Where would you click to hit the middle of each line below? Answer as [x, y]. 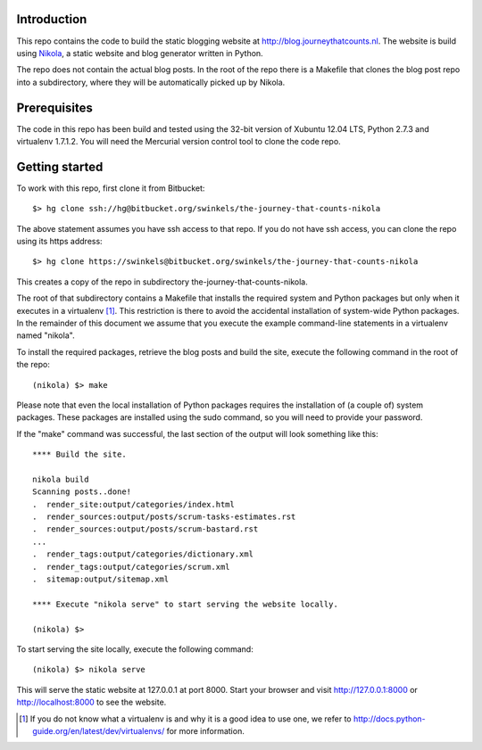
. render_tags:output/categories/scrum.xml [132, 567]
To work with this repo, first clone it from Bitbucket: [111, 188]
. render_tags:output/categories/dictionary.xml [143, 554]
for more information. [205, 730]
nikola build [61, 479]
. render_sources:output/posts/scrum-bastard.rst [145, 529]
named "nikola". [46, 335]
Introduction [52, 19]
